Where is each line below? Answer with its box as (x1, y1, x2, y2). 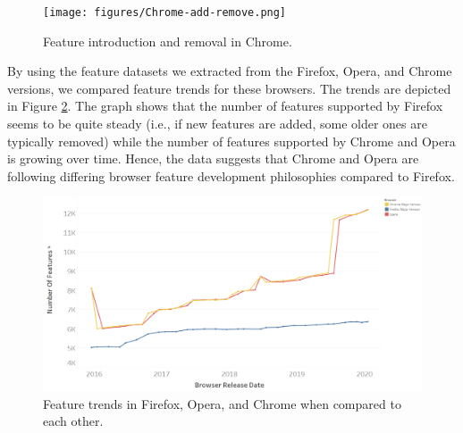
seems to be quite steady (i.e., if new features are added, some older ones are (7, 114, 427, 133)
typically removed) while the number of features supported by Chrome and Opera (7, 131, 456, 150)
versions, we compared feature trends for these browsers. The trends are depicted (7, 79, 451, 97)
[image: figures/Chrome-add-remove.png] (43, 6, 287, 19)
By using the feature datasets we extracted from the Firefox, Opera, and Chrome (7, 62, 452, 80)
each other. (43, 412, 104, 430)
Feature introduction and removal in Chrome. (43, 31, 292, 50)
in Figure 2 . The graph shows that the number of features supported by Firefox (7, 96, 443, 115)
